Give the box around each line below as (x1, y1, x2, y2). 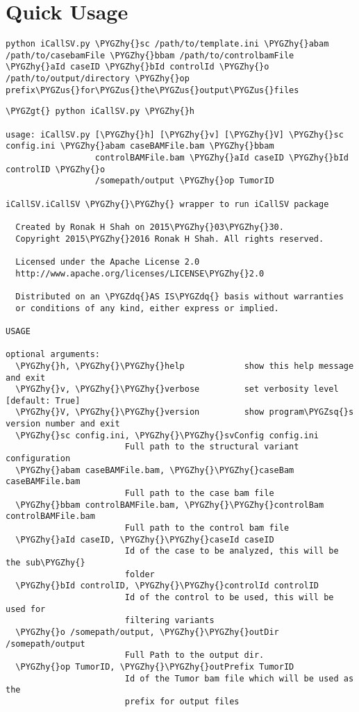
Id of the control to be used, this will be (124, 592, 334, 602)
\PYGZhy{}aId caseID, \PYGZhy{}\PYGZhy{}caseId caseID (15, 534, 274, 545)
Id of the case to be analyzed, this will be (124, 546, 339, 556)
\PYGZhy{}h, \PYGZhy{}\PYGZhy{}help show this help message (15, 361, 354, 371)
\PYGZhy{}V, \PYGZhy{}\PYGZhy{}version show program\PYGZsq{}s (15, 407, 354, 417)
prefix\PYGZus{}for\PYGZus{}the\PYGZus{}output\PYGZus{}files (6, 85, 299, 95)
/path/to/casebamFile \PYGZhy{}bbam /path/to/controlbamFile (6, 50, 294, 60)
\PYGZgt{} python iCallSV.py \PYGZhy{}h (6, 106, 195, 117)
